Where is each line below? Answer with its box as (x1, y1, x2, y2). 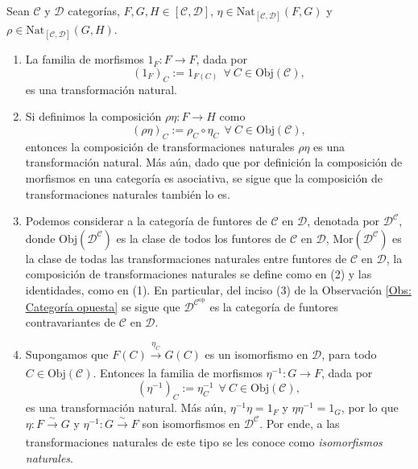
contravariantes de (25, 314, 116, 331)
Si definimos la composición (25, 108, 162, 125)
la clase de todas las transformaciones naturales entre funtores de (25, 249, 347, 266)
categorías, (68, 2, 120, 19)
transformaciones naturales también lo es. (25, 185, 230, 202)
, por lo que (341, 399, 399, 416)
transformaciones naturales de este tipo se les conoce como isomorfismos (25, 434, 383, 450)
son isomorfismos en (142, 414, 241, 431)
